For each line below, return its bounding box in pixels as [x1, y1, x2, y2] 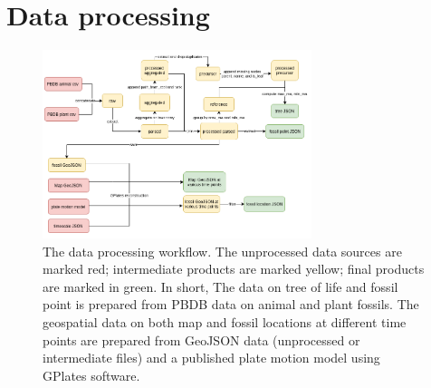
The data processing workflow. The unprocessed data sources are [43, 241, 402, 260]
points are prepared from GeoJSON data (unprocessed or [43, 330, 360, 349]
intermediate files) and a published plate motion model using [43, 348, 380, 367]
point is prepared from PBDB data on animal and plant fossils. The [43, 295, 419, 314]
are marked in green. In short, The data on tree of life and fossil [43, 276, 398, 296]
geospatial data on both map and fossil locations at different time [43, 313, 407, 332]
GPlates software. [43, 365, 140, 384]
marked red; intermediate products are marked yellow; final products [43, 259, 425, 278]
